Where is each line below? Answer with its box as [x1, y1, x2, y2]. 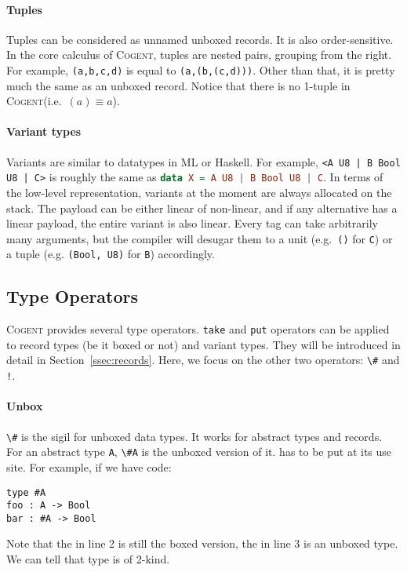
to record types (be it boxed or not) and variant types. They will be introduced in [6, 336, 401, 352]
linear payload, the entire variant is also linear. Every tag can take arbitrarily [6, 215, 378, 231]
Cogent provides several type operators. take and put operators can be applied [6, 321, 390, 337]
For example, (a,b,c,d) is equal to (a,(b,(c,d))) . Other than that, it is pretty [6, 61, 395, 78]
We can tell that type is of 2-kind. [6, 551, 170, 567]
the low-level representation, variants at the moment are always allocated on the [6, 184, 392, 200]
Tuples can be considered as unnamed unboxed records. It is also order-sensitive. [6, 31, 394, 47]
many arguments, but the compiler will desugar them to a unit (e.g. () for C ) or [6, 230, 393, 246]
